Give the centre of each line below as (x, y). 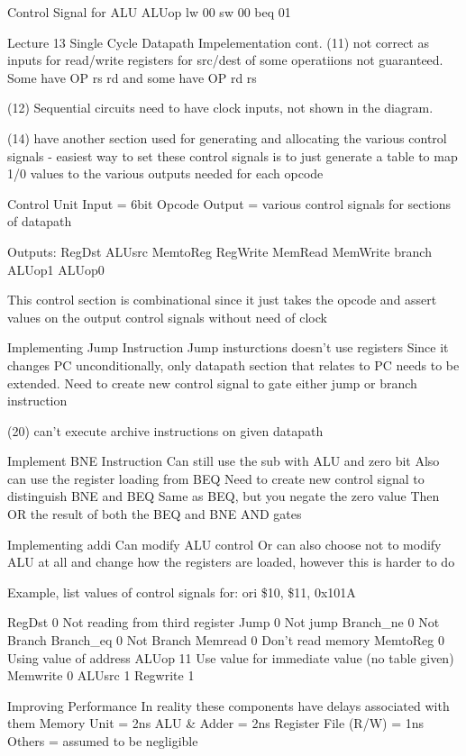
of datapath (40, 221)
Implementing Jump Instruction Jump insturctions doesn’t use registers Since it (228, 347)
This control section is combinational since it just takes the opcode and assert (222, 300)
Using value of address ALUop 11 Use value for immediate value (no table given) (231, 657)
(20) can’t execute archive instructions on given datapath (165, 430)
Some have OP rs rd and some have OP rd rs (132, 77)
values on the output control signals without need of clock (167, 317)
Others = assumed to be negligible (103, 741)
